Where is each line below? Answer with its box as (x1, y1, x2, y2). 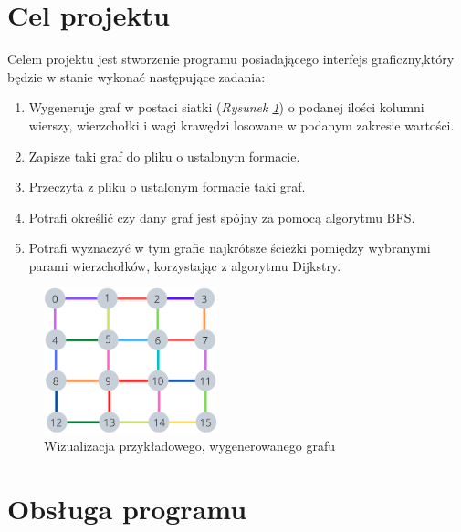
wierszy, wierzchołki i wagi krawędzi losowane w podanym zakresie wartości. (28, 115, 455, 134)
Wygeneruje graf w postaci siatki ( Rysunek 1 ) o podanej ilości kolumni (28, 98, 424, 117)
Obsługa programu (7, 490, 247, 527)
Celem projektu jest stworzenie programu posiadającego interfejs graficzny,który (7, 49, 455, 68)
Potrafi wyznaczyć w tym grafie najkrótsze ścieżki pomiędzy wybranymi (28, 238, 431, 257)
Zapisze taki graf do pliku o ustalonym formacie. (28, 146, 300, 165)
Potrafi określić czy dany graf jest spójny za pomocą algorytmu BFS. (28, 207, 415, 226)
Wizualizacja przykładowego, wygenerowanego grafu (44, 436, 336, 455)
